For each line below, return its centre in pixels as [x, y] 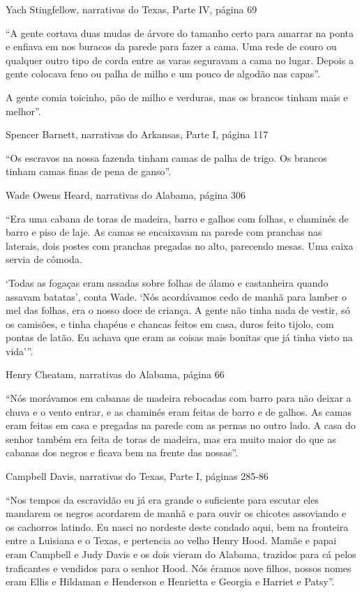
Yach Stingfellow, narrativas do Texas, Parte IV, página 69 [131, 9]
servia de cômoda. [44, 259]
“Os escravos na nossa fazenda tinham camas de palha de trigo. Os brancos [166, 157]
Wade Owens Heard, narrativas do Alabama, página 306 [126, 194]
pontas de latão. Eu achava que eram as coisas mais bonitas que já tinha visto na [179, 337]
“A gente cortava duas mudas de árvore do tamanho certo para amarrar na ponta [180, 32]
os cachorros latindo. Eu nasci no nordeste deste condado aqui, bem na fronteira [177, 526]
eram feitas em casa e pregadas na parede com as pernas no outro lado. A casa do [181, 425]
